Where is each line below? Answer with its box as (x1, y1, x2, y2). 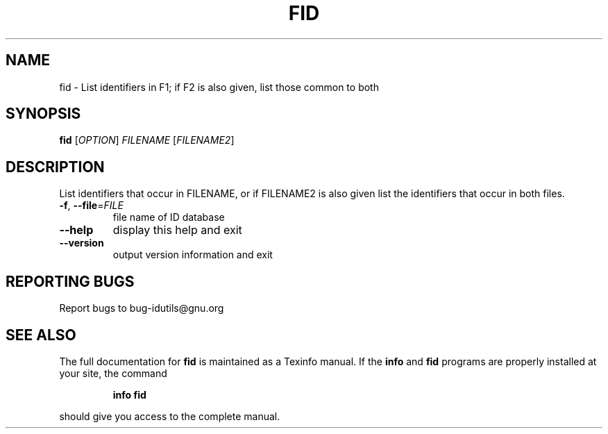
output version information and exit (112, 249, 273, 261)
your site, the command (59, 367, 167, 379)
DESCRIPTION (6, 158, 105, 176)
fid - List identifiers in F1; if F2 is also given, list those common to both (59, 81, 379, 93)
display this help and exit (112, 223, 242, 237)
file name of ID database (112, 211, 225, 224)
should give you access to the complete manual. (59, 410, 280, 422)
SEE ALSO (6, 326, 76, 344)
